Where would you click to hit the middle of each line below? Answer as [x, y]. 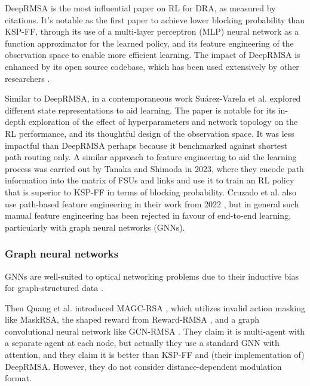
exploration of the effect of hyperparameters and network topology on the [163, 122]
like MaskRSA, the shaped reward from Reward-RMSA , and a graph [132, 319]
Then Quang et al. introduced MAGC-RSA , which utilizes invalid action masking [155, 307]
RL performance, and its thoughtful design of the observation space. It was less [150, 133]
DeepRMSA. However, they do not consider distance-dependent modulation [143, 366]
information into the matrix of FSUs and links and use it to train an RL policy [150, 180]
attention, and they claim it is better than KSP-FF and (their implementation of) [155, 355]
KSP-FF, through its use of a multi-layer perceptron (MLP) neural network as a [152, 31]
